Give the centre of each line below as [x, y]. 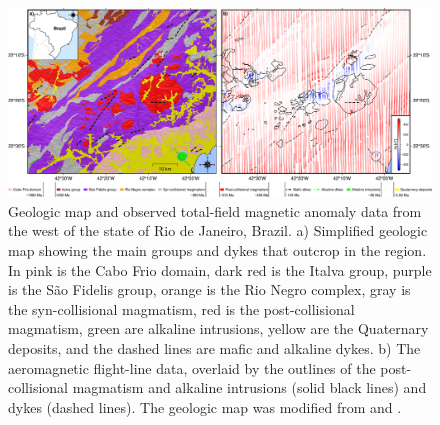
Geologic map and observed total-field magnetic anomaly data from [215, 210]
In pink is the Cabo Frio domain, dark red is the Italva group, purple [220, 269]
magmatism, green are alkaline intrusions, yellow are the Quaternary [218, 328]
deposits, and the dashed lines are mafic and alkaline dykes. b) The [214, 347]
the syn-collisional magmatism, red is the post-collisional [181, 308]
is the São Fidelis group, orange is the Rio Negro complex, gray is [209, 289]
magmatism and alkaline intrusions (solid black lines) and [249, 387]
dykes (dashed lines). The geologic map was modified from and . [205, 406]
